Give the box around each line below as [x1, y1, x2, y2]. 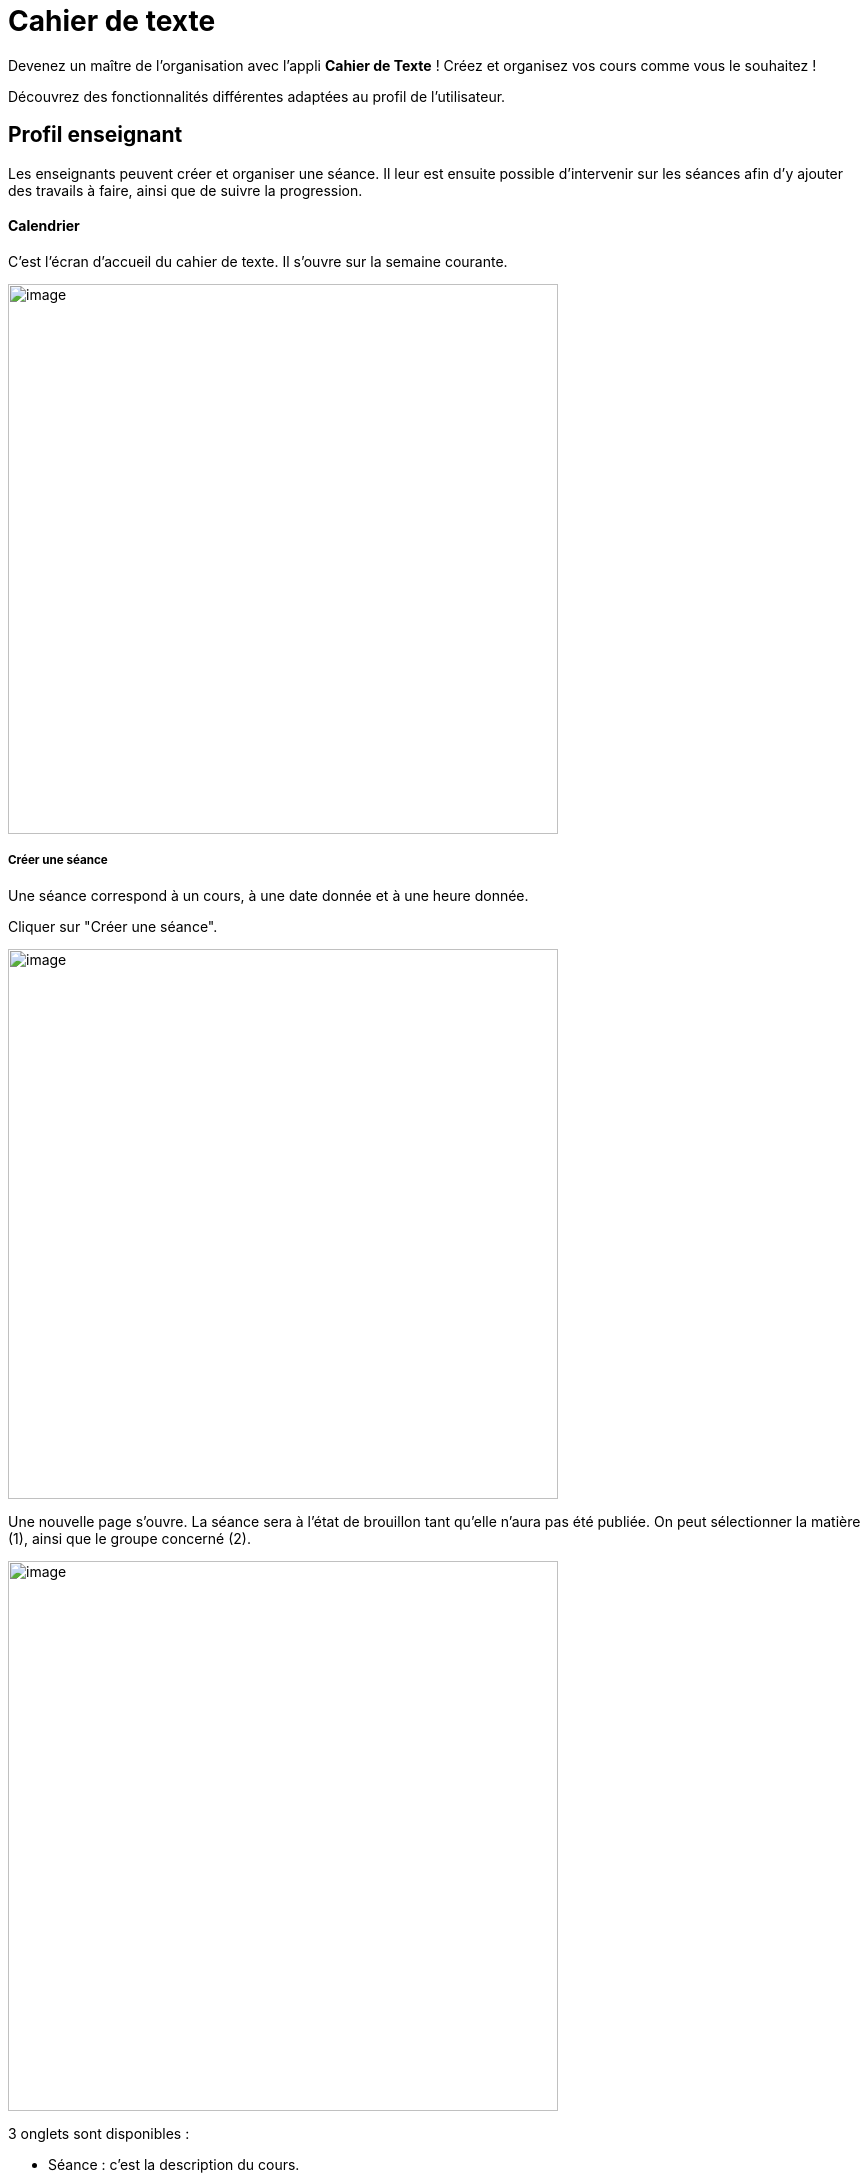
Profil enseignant [8, 122, 183, 148]
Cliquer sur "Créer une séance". [8, 917, 218, 935]
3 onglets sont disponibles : [8, 2124, 190, 2142]
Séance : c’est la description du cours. [48, 2155, 300, 2173]
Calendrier [8, 217, 80, 235]
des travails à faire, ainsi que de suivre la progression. [8, 181, 363, 199]
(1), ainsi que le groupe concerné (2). [8, 1529, 251, 1547]
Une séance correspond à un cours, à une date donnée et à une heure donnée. [8, 886, 529, 904]
